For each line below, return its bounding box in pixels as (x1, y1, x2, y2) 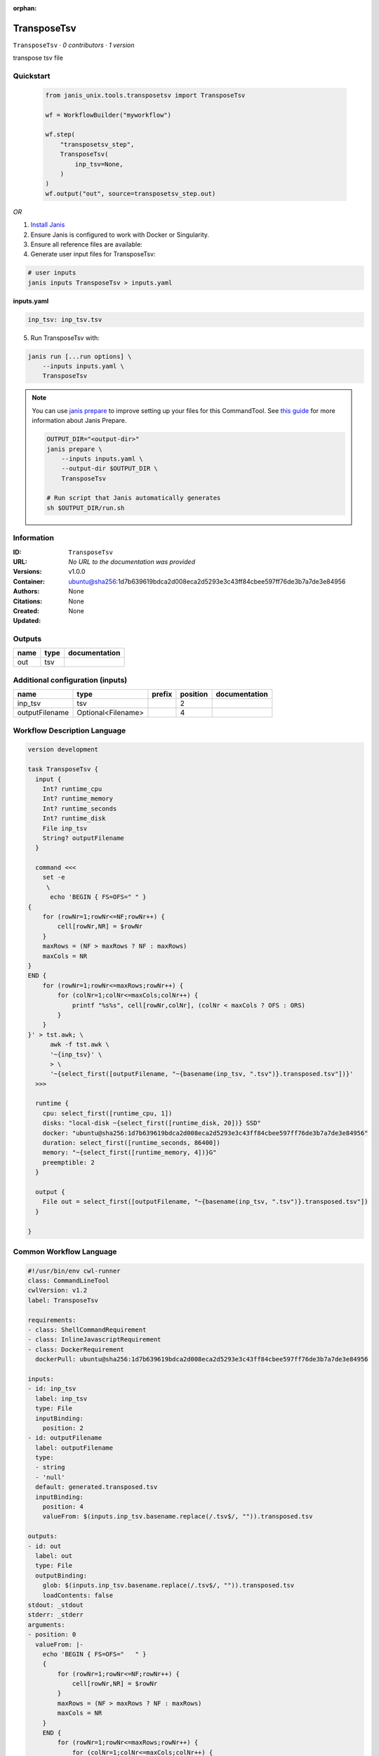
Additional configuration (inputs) (13, 675, 128, 685)
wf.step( (45, 131, 76, 138)
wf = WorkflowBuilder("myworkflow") (45, 111, 172, 119)
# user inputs (27, 269, 77, 277)
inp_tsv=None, (74, 160, 124, 168)
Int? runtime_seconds (42, 804, 117, 813)
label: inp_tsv (35, 1394, 88, 1403)
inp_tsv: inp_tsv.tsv (27, 315, 102, 323)
